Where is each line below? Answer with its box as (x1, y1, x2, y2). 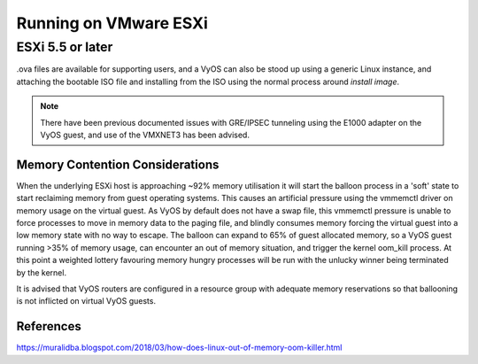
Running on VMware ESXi (16, 13, 208, 33)
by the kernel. (16, 267, 66, 278)
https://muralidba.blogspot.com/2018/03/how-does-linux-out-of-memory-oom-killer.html (16, 342, 343, 353)
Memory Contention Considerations (16, 157, 220, 172)
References (16, 319, 81, 334)
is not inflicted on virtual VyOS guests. (16, 296, 157, 306)
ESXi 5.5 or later (16, 39, 113, 55)
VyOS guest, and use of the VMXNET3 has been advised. (40, 129, 250, 140)
